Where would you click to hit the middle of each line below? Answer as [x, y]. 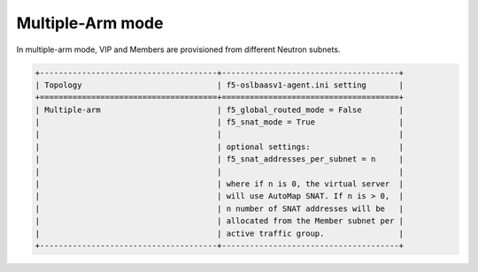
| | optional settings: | [220, 147]
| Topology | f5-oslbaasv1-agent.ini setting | [220, 85]
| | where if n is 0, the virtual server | [220, 184]
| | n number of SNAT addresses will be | [220, 208]
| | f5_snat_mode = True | [220, 122]
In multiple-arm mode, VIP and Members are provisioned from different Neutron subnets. [178, 49]
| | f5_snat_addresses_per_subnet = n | [220, 159]
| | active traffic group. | [220, 233]
